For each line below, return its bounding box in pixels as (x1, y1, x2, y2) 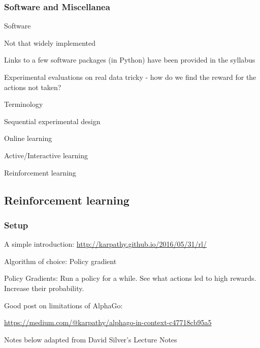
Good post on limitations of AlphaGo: (4, 300, 123, 310)
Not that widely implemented (4, 37, 96, 48)
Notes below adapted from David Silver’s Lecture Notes (4, 334, 177, 344)
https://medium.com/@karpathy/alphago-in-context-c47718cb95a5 (4, 317, 212, 328)
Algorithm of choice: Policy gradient (4, 255, 117, 266)
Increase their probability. (4, 282, 84, 293)
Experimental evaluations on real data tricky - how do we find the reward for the (4, 72, 256, 82)
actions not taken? (4, 81, 61, 92)
